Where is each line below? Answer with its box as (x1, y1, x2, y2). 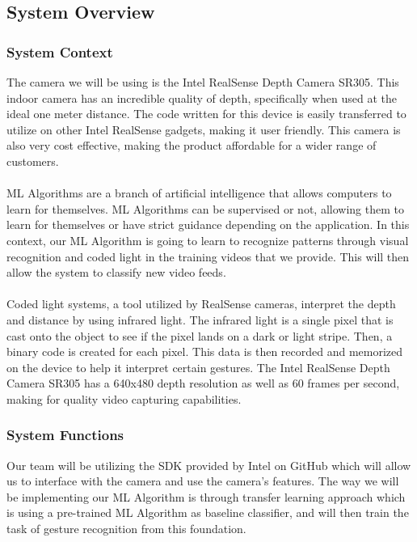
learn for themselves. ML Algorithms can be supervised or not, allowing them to (6, 200, 404, 217)
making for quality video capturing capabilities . (6, 390, 242, 407)
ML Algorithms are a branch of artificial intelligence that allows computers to (6, 184, 392, 201)
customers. (6, 152, 59, 169)
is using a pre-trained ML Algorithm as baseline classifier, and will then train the (6, 504, 409, 521)
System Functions (6, 425, 124, 445)
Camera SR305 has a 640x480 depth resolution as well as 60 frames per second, (6, 375, 400, 392)
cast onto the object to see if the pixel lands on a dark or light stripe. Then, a (6, 327, 393, 344)
